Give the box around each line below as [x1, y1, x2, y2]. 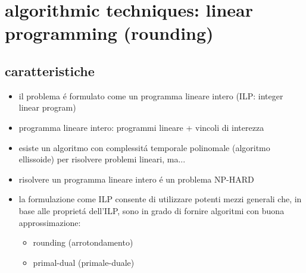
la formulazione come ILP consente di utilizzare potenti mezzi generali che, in [18, 193, 302, 205]
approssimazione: [18, 216, 81, 228]
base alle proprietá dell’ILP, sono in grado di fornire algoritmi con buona [18, 204, 285, 216]
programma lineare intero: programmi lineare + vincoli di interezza [18, 121, 264, 133]
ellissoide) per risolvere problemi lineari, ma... [18, 153, 186, 165]
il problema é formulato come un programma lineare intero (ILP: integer [18, 89, 283, 102]
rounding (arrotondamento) [33, 236, 133, 249]
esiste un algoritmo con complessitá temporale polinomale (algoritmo [18, 141, 270, 153]
